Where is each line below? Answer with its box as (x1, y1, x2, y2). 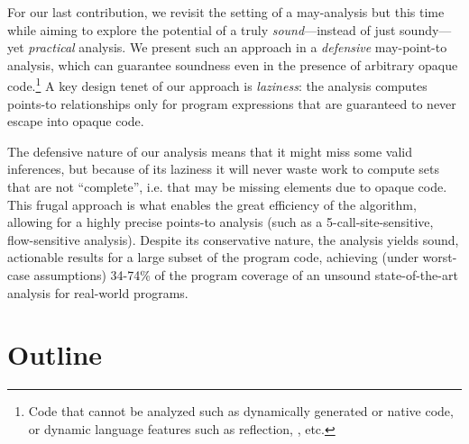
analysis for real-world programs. (7, 283, 189, 302)
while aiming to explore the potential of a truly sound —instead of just (7, 20, 396, 39)
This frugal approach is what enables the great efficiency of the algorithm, (7, 195, 417, 213)
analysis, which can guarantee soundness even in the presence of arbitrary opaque (7, 55, 458, 74)
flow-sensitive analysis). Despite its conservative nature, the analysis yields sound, (7, 230, 459, 249)
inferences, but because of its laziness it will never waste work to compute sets (7, 159, 439, 178)
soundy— (400, 20, 452, 39)
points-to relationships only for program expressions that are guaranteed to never (7, 94, 456, 113)
